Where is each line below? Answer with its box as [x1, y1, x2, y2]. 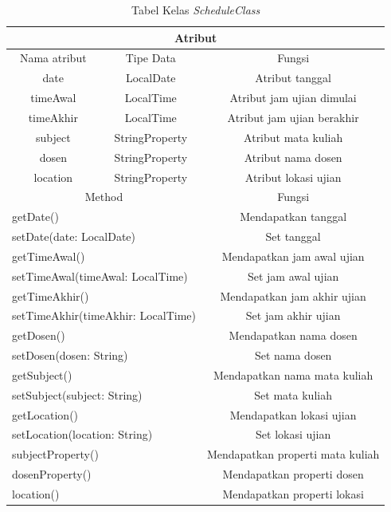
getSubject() [12, 366, 72, 383]
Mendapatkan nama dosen [229, 327, 358, 344]
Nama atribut [19, 49, 87, 66]
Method [84, 188, 123, 205]
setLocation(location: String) [12, 426, 153, 443]
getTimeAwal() [12, 247, 85, 264]
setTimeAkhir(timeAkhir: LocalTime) [12, 307, 196, 324]
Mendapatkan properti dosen [222, 466, 364, 482]
